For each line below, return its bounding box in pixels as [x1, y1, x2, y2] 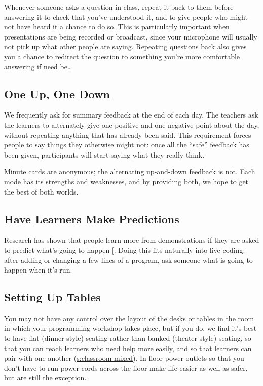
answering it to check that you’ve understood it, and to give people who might [4, 11, 248, 22]
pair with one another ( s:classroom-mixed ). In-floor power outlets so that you [4, 353, 244, 363]
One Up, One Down [4, 86, 110, 101]
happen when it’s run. [4, 264, 72, 275]
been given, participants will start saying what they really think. [4, 149, 205, 160]
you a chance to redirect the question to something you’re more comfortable [4, 51, 240, 61]
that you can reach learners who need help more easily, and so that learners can [4, 342, 252, 353]
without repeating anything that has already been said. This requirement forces [4, 129, 251, 140]
